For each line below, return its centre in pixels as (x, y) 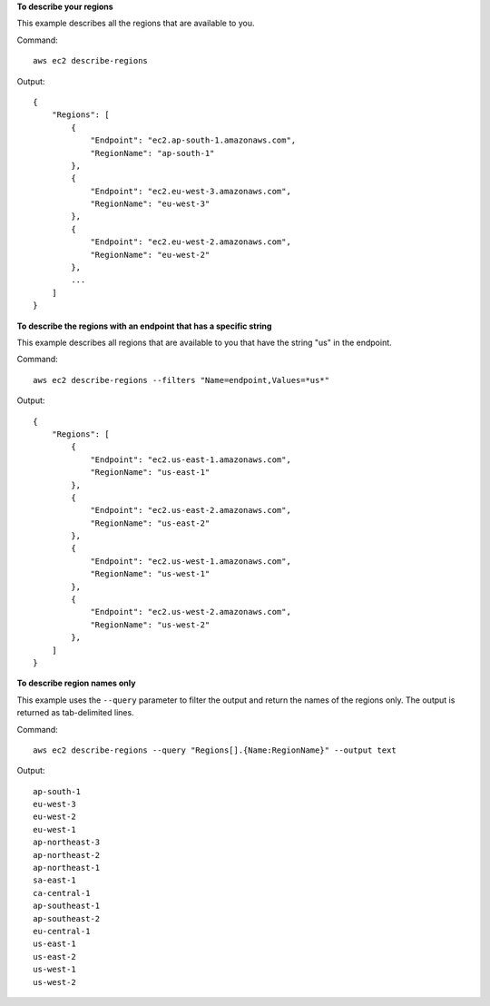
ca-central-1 (62, 893)
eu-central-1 (62, 931)
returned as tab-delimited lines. (76, 713)
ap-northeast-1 (67, 868)
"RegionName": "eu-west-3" (150, 204)
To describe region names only (76, 683)
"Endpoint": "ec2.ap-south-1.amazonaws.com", (193, 140)
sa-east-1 (54, 880)
